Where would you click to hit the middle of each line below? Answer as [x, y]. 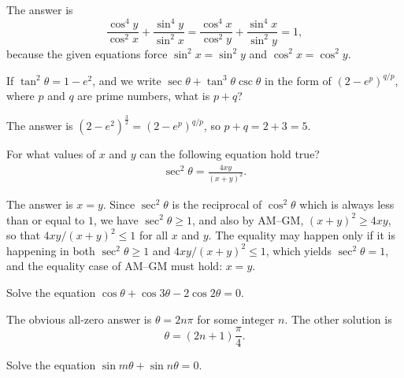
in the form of [298, 80]
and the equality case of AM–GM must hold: [115, 266]
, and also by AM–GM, [248, 219]
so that [23, 235]
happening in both [51, 250]
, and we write [127, 80]
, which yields [299, 250]
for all [154, 235]
